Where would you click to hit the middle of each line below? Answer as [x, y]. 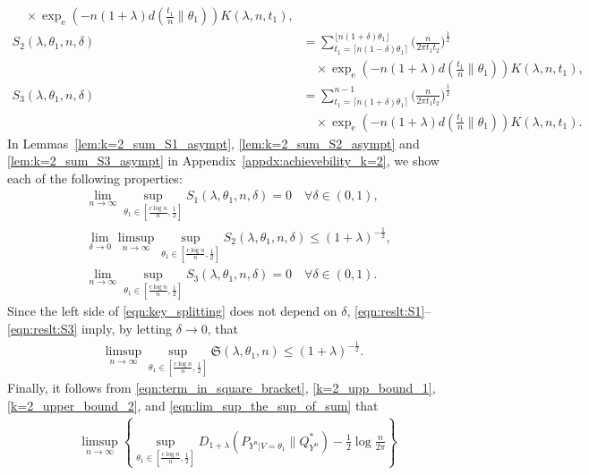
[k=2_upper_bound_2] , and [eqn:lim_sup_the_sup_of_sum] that [193, 405]
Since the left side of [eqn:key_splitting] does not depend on [172, 311]
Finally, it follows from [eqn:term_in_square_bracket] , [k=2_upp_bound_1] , [222, 388]
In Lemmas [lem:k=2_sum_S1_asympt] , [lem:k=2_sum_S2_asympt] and [213, 143]
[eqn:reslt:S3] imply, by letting [90, 329]
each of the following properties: [95, 178]
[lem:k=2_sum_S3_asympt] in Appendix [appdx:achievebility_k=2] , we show [223, 161]
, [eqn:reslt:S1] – [389, 311]
